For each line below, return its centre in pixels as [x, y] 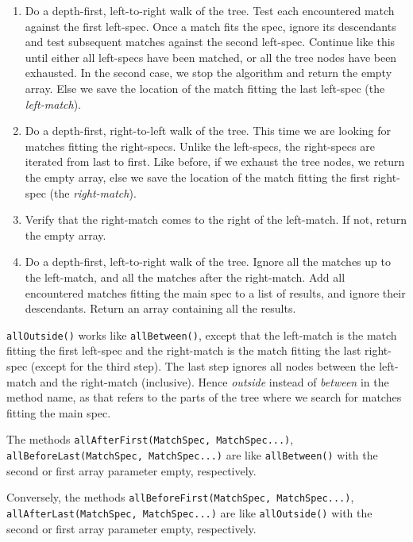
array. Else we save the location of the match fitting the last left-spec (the [205, 88]
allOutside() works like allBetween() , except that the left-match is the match [202, 334]
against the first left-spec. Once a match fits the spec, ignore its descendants [210, 26]
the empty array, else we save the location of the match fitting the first [197, 177]
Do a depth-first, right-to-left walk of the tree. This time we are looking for [208, 131]
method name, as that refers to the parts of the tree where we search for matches [204, 397]
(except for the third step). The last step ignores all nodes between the [203, 365]
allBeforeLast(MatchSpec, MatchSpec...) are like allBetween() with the [192, 454]
